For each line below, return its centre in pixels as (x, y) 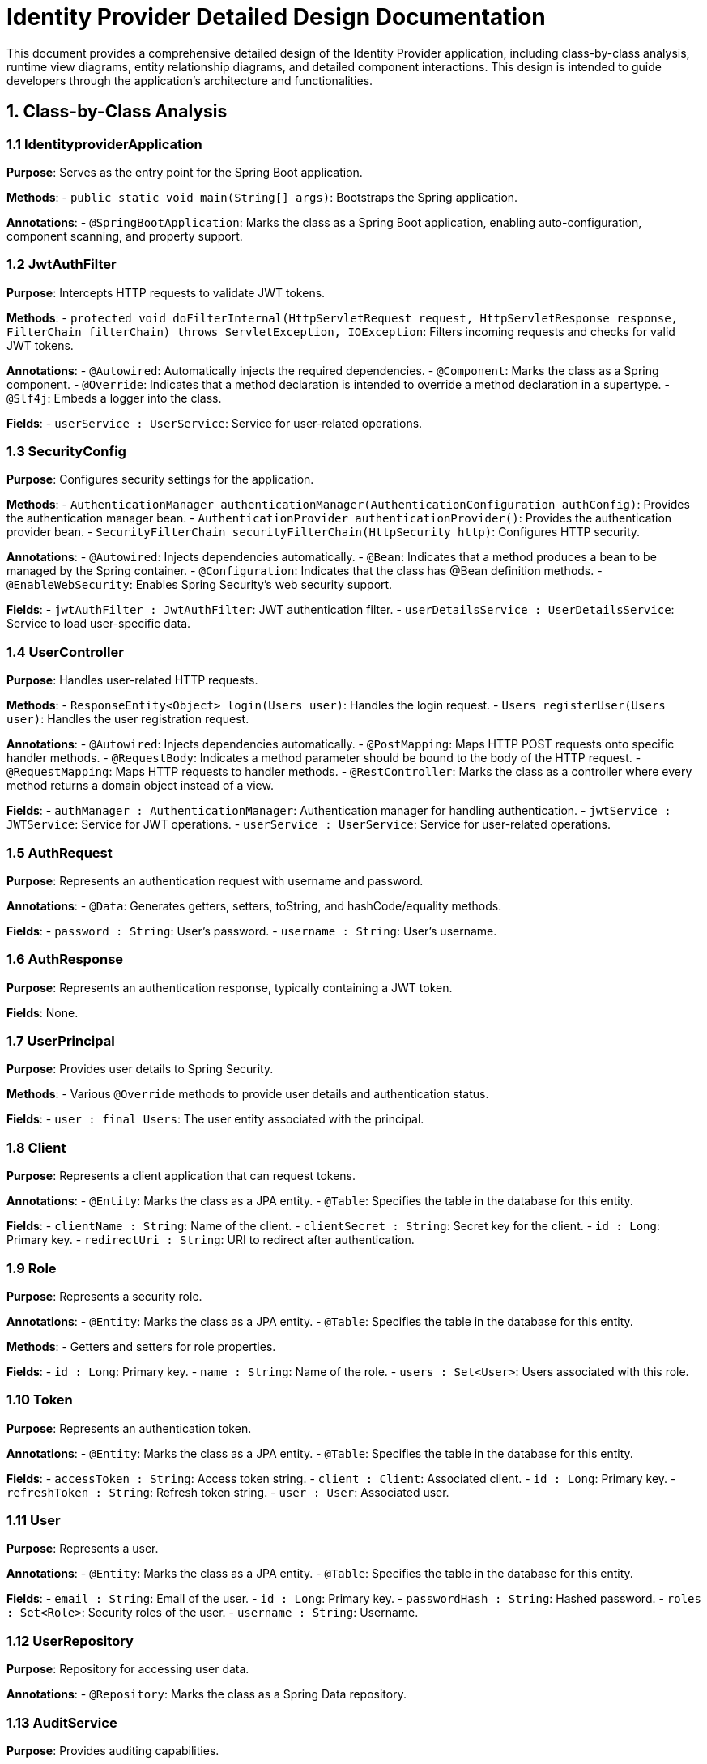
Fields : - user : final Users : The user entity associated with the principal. (215, 1119)
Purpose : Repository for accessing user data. (128, 1669)
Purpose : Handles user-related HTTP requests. (132, 680)
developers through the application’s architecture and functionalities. (190, 80)
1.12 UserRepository (70, 1640)
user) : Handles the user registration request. (128, 719)
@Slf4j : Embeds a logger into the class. (114, 398)
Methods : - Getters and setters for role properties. (141, 1346)
